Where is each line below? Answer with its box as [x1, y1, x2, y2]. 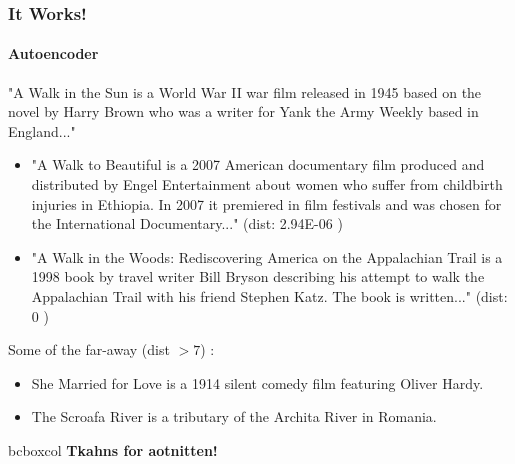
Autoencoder [8, 43, 99, 64]
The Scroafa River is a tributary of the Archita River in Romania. [31, 406, 437, 427]
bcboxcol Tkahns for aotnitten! [8, 439, 218, 460]
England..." [8, 120, 76, 141]
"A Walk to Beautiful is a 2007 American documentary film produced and [31, 154, 485, 175]
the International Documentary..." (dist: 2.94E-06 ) [31, 213, 343, 234]
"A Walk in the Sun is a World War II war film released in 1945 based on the [8, 81, 482, 102]
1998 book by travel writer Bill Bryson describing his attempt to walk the [31, 266, 485, 287]
